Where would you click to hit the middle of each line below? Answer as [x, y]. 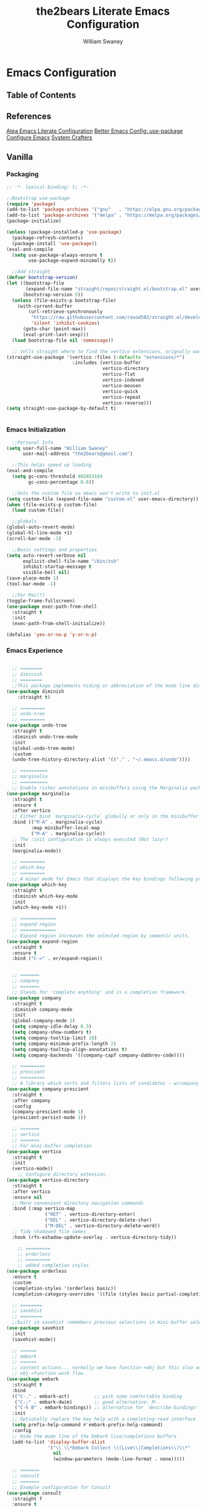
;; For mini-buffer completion [52, 1146]
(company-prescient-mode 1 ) [48, 1112]
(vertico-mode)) [32, 1169]
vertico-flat [119, 374]
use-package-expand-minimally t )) [72, 261]
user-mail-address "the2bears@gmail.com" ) [78, 454]
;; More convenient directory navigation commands [78, 1203]
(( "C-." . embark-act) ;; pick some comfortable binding [97, 1396]
